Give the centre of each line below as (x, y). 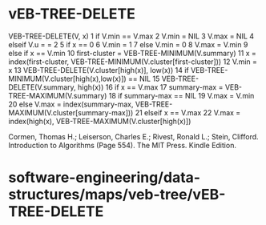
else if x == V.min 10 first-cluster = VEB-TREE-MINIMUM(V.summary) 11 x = (132, 53)
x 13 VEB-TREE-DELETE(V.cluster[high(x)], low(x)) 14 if (99, 70)
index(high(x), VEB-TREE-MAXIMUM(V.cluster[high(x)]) (100, 121)
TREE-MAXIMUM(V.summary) (58, 95)
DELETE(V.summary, (42, 87)
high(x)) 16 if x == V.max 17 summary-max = (150, 87)
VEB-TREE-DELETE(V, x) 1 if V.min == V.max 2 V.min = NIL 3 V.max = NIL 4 (131, 36)
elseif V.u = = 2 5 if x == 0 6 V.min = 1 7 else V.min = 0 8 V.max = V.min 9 (128, 44)
